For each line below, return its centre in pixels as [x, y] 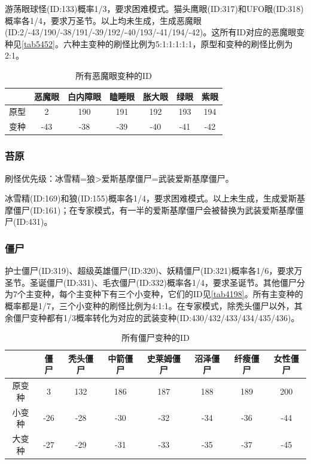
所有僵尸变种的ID [155, 338]
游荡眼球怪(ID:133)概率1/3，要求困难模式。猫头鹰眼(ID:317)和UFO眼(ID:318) [154, 8]
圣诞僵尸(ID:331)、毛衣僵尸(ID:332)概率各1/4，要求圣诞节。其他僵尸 [163, 282]
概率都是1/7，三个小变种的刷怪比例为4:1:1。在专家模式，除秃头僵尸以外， [150, 305]
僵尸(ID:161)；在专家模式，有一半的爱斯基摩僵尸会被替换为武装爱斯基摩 [154, 210]
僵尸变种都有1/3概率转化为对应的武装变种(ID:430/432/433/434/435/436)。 [156, 317]
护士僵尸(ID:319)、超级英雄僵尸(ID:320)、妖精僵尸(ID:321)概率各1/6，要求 [150, 271]
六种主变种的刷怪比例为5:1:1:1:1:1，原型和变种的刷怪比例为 [178, 43]
